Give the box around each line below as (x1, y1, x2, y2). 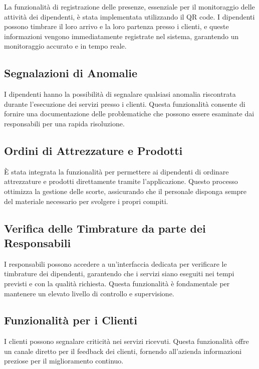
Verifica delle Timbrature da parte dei (4, 220, 206, 236)
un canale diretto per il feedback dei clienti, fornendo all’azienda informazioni (4, 345, 242, 356)
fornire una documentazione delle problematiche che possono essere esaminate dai (4, 108, 254, 119)
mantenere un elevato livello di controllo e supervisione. (4, 288, 174, 298)
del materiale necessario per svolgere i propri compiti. (4, 196, 168, 206)
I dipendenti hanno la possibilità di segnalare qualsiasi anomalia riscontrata (4, 89, 236, 99)
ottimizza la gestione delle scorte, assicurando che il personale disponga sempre (4, 186, 247, 196)
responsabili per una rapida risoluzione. (4, 118, 125, 128)
